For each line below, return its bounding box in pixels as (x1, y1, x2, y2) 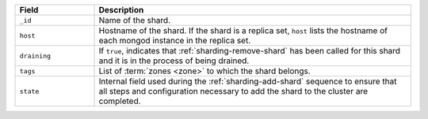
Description (98, 5, 144, 15)
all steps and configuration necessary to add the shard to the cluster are (98, 86, 369, 96)
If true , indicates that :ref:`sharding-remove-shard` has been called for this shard (98, 46, 400, 56)
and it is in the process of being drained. (98, 55, 250, 66)
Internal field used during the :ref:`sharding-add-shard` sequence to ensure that (98, 76, 397, 87)
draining (19, 51, 52, 60)
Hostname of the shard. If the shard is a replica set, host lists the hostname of (98, 25, 388, 35)
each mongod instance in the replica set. (98, 35, 251, 46)
